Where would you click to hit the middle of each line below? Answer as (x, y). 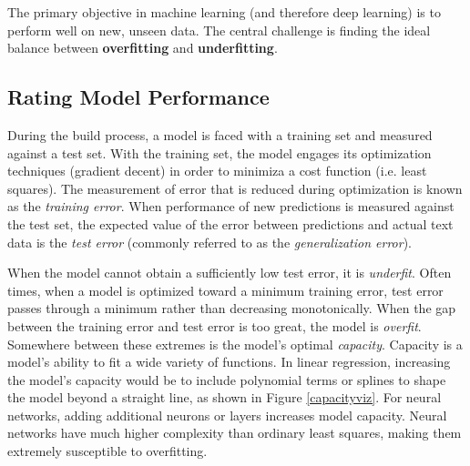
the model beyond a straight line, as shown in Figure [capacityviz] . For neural (225, 397)
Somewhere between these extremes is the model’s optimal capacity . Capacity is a (235, 344)
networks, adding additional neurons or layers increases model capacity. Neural (227, 415)
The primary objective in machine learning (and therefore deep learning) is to (224, 12)
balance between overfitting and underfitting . (143, 48)
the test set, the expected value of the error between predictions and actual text (230, 223)
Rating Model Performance (138, 97)
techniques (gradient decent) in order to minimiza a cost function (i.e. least (217, 171)
